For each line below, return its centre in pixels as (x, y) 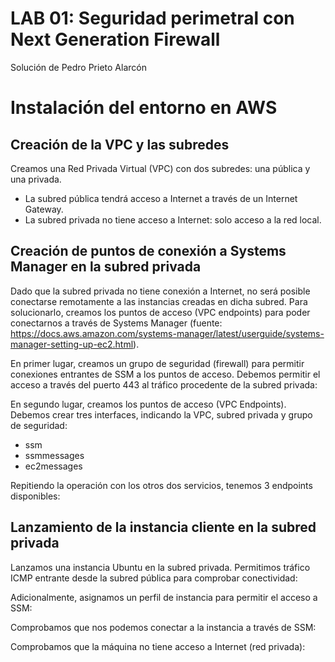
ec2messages (53, 466)
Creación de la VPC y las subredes (120, 144)
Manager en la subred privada (106, 267)
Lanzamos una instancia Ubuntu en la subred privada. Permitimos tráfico (160, 567)
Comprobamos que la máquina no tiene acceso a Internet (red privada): (158, 646)
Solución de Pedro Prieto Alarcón (78, 67)
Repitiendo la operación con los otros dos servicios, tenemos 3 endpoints (161, 485)
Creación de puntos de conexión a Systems (148, 251)
